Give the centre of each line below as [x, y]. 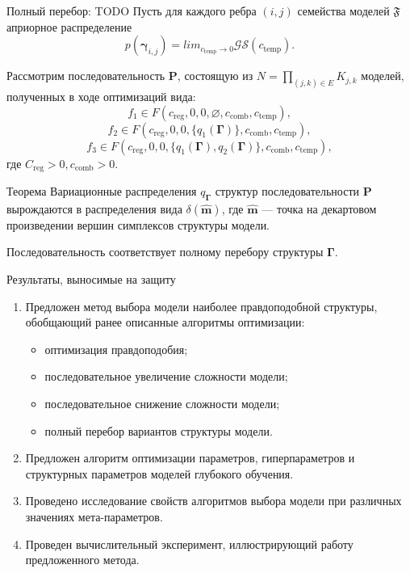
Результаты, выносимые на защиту [91, 279]
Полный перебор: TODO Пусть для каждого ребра [132, 11]
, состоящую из [215, 76]
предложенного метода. [82, 560]
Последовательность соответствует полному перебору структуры [165, 252]
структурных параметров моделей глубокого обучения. [159, 473]
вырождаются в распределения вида [94, 208]
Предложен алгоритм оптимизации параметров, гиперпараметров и [190, 458]
